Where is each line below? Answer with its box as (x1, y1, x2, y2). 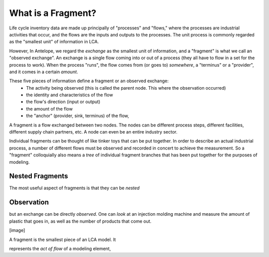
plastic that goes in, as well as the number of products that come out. (9, 218, 152, 224)
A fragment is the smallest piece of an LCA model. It (9, 237, 116, 243)
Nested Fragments (9, 172, 68, 180)
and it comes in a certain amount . (9, 69, 78, 75)
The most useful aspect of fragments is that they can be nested (9, 185, 140, 191)
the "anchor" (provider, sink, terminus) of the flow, (26, 113, 130, 119)
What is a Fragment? (9, 7, 97, 18)
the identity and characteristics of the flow (26, 92, 113, 98)
